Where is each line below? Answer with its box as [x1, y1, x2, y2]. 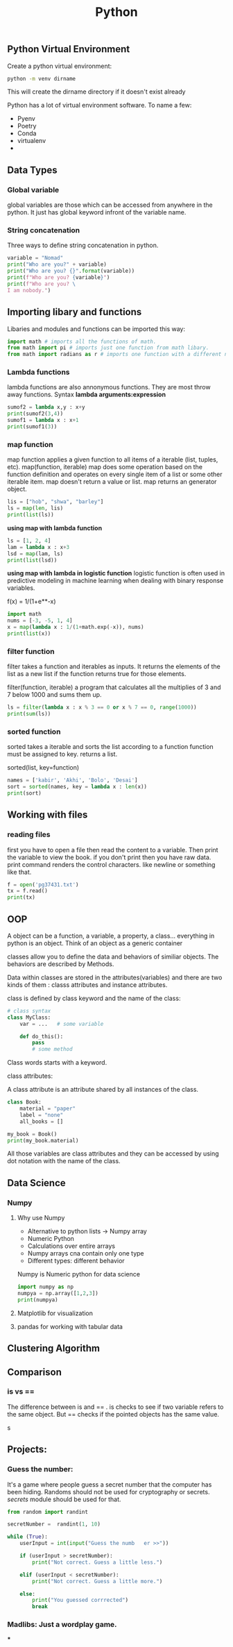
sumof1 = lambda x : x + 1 [7, 417, 79, 424]
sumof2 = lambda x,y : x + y [7, 404, 85, 411]
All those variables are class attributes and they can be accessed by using [7, 1149, 220, 1158]
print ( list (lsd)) [7, 557, 58, 564]
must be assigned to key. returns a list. [7, 750, 118, 759]
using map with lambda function [7, 523, 103, 532]
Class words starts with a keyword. [7, 1058, 107, 1067]
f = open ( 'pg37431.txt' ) [7, 881, 79, 888]
